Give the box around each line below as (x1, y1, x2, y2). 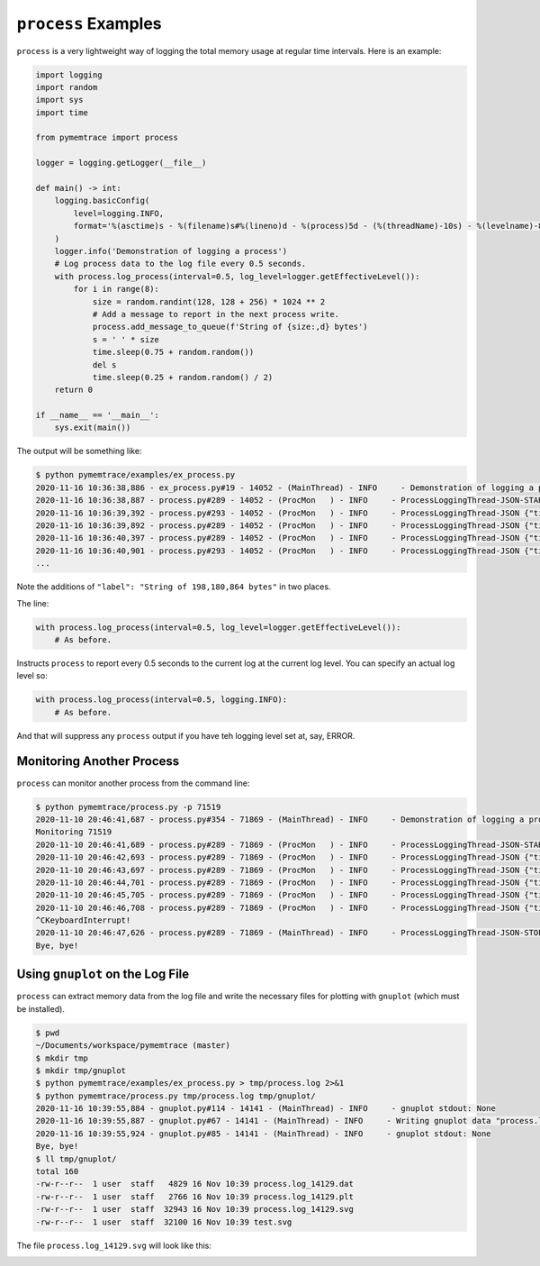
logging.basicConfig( (54, 196, 150, 206)
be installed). (16, 1003, 65, 1014)
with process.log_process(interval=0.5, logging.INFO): (35, 695, 288, 705)
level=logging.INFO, (73, 208, 165, 218)
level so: (16, 670, 49, 681)
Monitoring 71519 (35, 827, 112, 837)
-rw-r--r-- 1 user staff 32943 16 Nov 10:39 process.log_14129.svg (35, 1204, 355, 1215)
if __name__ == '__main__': (35, 410, 159, 421)
